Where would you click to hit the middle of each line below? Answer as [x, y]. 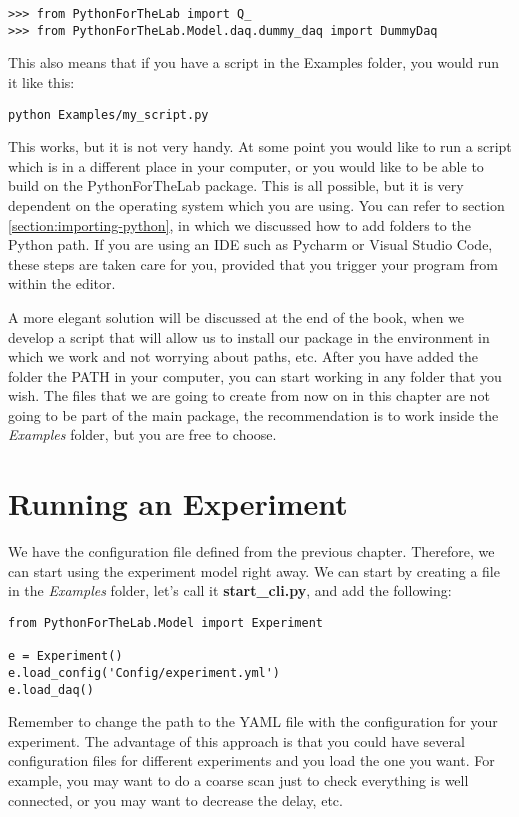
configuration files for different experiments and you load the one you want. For [251, 760]
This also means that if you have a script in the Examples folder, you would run [254, 62]
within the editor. [62, 283]
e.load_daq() [51, 689]
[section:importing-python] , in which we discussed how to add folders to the [239, 224]
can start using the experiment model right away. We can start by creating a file [254, 570]
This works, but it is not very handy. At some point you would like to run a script [260, 146]
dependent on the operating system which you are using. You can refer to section [256, 204]
